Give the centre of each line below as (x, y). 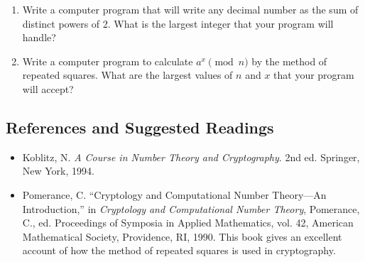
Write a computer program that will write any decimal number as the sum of (190, 9)
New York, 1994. (58, 171)
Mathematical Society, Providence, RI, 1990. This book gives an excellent (182, 236)
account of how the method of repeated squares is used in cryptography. (179, 250)
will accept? (48, 88)
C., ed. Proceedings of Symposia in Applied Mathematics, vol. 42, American (188, 223)
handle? (39, 37)
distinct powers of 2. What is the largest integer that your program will (178, 23)
